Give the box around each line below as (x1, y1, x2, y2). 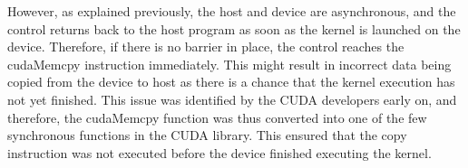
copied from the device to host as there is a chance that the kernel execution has (7, 72, 455, 91)
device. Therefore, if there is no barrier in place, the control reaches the (7, 37, 405, 56)
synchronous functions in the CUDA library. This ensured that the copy (7, 126, 407, 145)
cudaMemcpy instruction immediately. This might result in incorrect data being (7, 54, 452, 73)
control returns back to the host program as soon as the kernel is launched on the (7, 19, 461, 38)
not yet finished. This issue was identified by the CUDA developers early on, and (7, 89, 457, 108)
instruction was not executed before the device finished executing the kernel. (7, 143, 432, 162)
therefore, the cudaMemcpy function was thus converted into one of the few (7, 107, 427, 126)
